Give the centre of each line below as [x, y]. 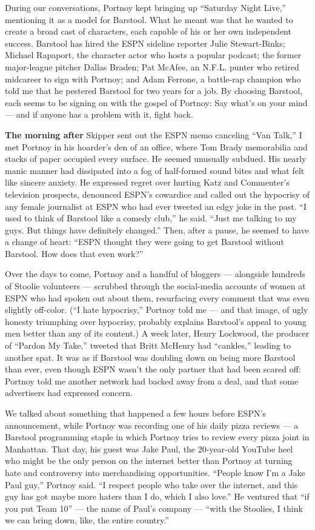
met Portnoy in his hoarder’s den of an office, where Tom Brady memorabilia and [156, 146]
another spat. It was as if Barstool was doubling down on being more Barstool [150, 357]
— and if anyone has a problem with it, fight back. [99, 114]
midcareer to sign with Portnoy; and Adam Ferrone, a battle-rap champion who [153, 79]
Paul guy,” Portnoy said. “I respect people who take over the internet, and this [151, 484]
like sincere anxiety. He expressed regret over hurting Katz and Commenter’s [147, 182]
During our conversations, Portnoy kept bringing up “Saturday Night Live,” [146, 7]
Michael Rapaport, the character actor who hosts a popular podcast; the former [153, 55]
